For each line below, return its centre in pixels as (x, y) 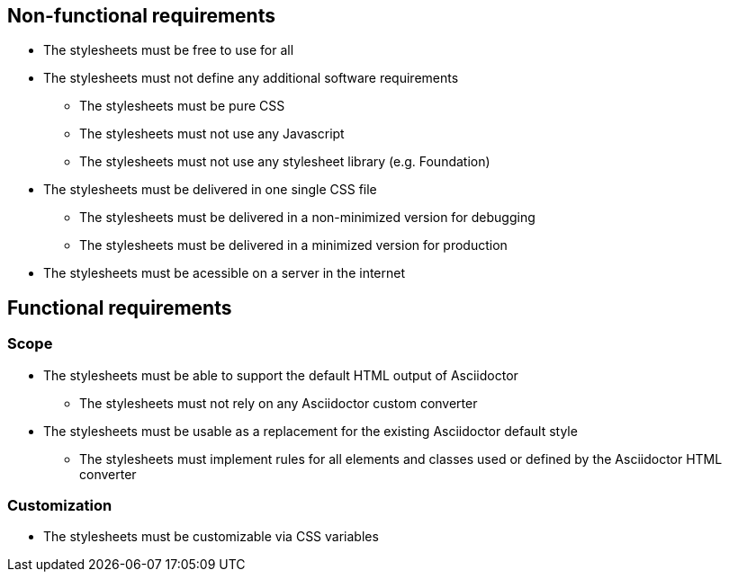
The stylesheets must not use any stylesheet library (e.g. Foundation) (285, 162)
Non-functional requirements (141, 16)
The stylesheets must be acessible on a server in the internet (225, 273)
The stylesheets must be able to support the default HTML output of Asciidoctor (281, 375)
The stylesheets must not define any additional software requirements (251, 78)
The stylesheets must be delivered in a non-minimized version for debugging (307, 218)
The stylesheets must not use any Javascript (212, 134)
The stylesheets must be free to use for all (169, 50)
